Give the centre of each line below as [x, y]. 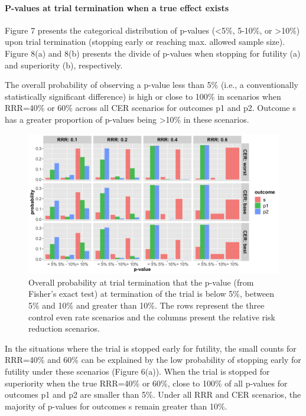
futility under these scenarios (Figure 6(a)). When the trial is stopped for [137, 371]
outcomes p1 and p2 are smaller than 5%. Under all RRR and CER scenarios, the [153, 394]
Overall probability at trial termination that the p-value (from [141, 282]
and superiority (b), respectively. [64, 65]
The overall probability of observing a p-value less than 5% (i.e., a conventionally [152, 85]
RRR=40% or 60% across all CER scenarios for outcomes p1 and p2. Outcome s [150, 108]
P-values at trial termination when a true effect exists [117, 7]
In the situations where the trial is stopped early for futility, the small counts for [151, 348]
